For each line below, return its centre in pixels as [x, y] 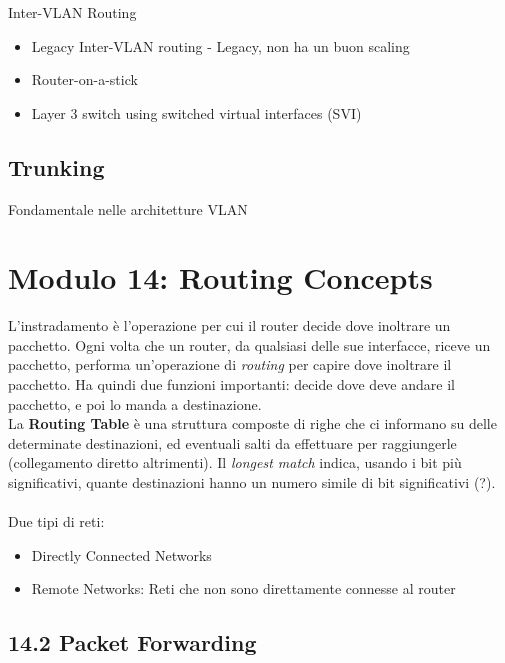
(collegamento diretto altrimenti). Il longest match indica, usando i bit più [235, 462]
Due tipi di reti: [56, 521]
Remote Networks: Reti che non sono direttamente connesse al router [243, 588]
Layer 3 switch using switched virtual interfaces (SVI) [196, 112]
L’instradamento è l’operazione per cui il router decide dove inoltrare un [229, 325]
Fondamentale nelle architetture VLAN [128, 208]
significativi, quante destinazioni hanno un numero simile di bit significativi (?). [252, 482]
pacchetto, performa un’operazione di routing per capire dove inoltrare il [230, 364]
